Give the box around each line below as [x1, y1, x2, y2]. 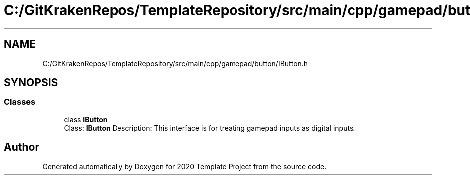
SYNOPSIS [4, 76, 58, 89]
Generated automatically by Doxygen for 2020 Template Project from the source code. [42, 162, 327, 171]
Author [4, 141, 39, 154]
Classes [4, 97, 36, 107]
